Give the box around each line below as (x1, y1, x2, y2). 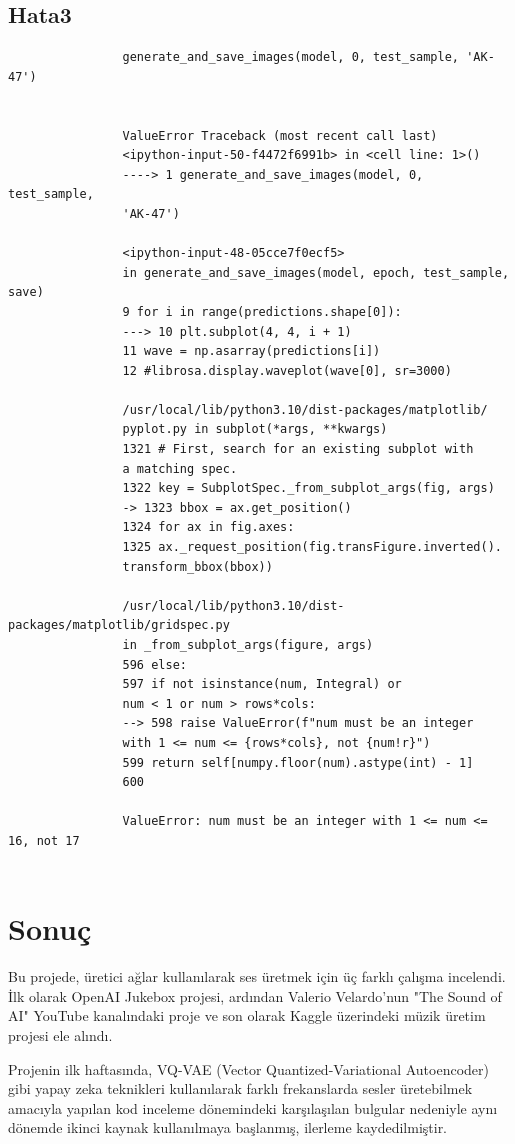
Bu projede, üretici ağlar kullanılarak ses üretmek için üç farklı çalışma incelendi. (8, 966, 506, 987)
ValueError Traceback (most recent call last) (122, 128, 438, 143)
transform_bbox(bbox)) (122, 559, 273, 574)
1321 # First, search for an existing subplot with (122, 442, 474, 457)
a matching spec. (122, 461, 238, 476)
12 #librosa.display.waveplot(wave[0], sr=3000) (122, 363, 452, 378)
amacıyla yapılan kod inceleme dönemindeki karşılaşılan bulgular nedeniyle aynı (8, 1097, 498, 1118)
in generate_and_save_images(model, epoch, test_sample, (122, 265, 510, 280)
